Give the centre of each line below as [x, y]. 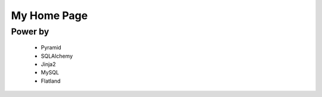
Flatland [51, 81]
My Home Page [49, 15]
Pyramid [51, 48]
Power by [30, 32]
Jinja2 [48, 64]
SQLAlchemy [57, 56]
